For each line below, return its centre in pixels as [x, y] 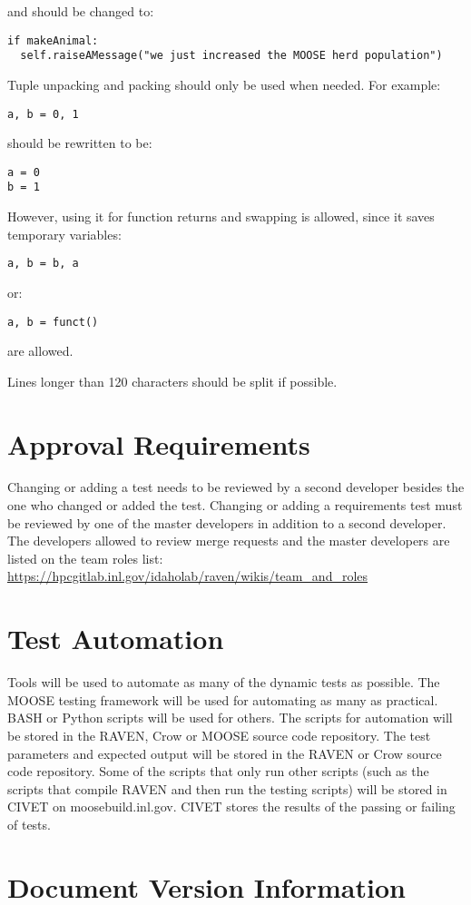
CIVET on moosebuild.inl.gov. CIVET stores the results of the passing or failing [231, 807]
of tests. [29, 824]
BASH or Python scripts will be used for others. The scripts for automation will [230, 718]
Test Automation [116, 639]
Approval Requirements [159, 443]
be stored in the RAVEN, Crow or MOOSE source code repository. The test [219, 735]
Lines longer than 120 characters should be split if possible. [172, 381]
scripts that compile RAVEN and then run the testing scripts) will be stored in [227, 788]
